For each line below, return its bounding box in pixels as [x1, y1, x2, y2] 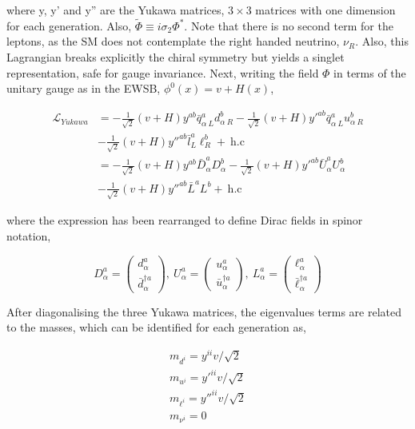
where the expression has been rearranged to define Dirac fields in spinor [6, 212, 363, 228]
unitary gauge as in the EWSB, [6, 80, 161, 97]
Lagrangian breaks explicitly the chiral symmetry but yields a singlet [6, 49, 345, 65]
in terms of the [333, 64, 406, 81]
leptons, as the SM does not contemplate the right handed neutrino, [6, 33, 340, 50]
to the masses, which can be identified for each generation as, [6, 319, 306, 336]
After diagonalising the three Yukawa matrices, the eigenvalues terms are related [6, 303, 402, 320]
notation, [6, 227, 51, 244]
